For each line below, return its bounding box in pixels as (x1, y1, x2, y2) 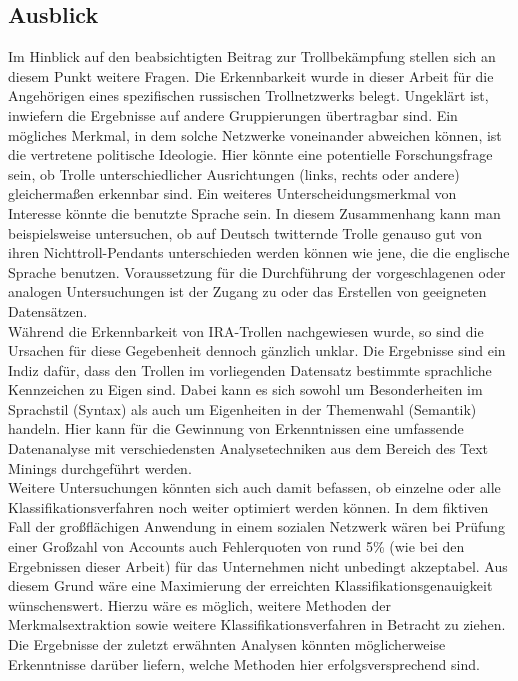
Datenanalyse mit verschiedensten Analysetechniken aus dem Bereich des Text (8, 438, 488, 459)
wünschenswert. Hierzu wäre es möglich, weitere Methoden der (8, 594, 392, 615)
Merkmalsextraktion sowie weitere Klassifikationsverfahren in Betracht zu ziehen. (8, 614, 506, 635)
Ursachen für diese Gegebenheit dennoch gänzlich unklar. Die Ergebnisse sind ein (8, 340, 506, 361)
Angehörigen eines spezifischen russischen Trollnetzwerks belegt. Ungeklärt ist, (8, 85, 489, 106)
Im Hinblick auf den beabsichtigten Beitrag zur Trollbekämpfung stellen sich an (8, 46, 496, 67)
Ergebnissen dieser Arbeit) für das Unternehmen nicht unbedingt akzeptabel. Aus (8, 555, 508, 576)
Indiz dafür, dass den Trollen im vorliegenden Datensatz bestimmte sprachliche (8, 359, 492, 380)
